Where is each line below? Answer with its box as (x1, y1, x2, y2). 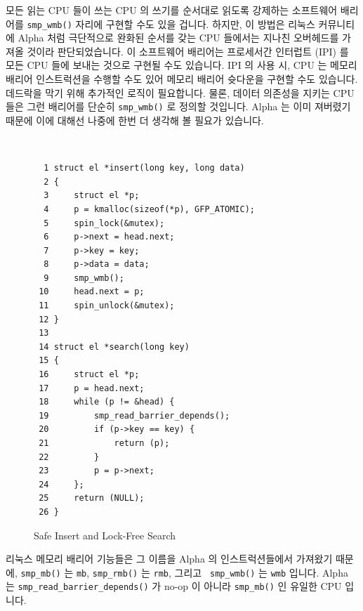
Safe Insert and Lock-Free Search (34, 527, 176, 542)
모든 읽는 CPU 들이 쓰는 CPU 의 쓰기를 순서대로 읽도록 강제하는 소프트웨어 (6, 3, 338, 17)
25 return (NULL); (39, 493, 145, 504)
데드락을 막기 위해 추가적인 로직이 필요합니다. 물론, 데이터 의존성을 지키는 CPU (6, 85, 355, 100)
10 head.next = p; (39, 287, 145, 297)
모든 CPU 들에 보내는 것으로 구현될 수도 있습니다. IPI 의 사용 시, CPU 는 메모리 (6, 58, 357, 72)
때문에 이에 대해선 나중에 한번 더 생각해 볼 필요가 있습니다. (6, 112, 264, 127)
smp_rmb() (92, 568, 138, 579)
